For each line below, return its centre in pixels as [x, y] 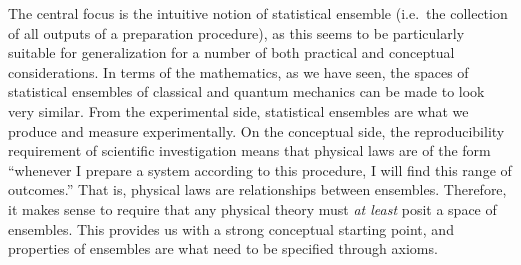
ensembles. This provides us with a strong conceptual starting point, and [231, 228]
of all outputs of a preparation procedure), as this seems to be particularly [236, 32]
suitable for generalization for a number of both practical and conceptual [231, 52]
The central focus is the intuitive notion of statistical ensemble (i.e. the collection [258, 13]
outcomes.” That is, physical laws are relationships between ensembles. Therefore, [257, 189]
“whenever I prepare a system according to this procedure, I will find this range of [260, 169]
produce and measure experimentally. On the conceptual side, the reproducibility [256, 130]
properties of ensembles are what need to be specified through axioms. [223, 248]
